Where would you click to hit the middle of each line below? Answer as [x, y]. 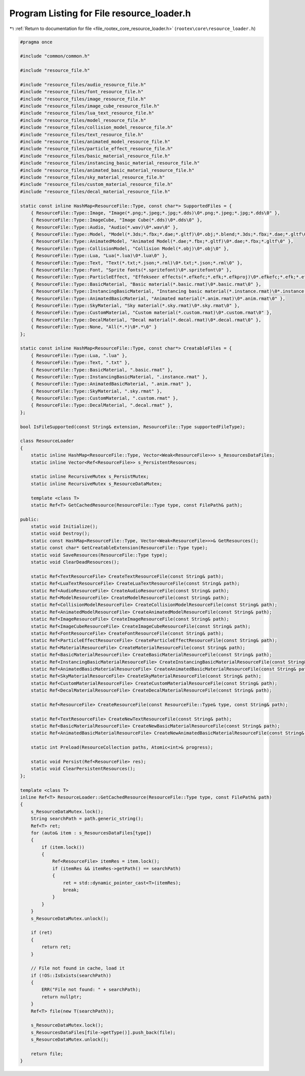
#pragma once [36, 42]
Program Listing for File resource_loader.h [100, 13]
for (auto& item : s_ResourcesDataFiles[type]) [91, 833]
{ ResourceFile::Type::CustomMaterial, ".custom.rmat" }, [104, 398]
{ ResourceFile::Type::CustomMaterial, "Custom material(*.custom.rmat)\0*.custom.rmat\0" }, [151, 313]
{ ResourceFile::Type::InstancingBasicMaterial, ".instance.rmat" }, [119, 377]
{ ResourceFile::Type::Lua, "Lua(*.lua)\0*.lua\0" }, [99, 256]
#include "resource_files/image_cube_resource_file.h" [90, 106]
